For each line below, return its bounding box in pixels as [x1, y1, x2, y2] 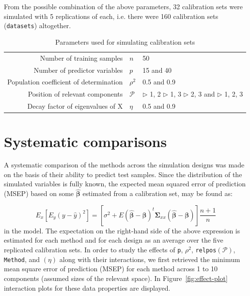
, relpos [191, 245, 217, 255]
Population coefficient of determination [7, 77, 123, 87]
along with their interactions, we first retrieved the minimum [59, 254, 240, 264]
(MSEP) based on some [4, 188, 74, 198]
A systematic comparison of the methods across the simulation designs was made [4, 160, 245, 170]
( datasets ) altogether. [4, 20, 71, 31]
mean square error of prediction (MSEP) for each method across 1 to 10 [4, 263, 218, 274]
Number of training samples [40, 52, 123, 63]
